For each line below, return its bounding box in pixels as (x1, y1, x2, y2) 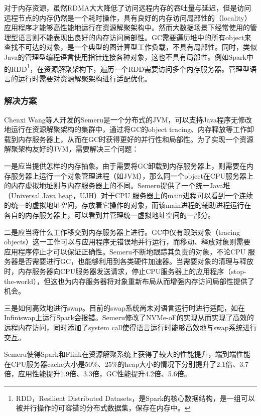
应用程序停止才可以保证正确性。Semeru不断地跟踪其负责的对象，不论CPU (4, 246, 246, 256)
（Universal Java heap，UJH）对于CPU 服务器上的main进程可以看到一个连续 (4, 190, 253, 200)
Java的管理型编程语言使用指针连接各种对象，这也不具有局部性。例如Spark (4, 51, 246, 62)
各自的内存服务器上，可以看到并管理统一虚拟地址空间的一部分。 (4, 209, 215, 220)
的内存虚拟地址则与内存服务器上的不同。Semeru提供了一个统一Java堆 (4, 180, 230, 191)
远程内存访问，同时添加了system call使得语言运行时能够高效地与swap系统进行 (4, 322, 257, 332)
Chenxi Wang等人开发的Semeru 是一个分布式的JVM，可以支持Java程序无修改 (4, 114, 252, 124)
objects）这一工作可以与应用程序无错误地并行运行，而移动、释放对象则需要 (4, 236, 250, 247)
